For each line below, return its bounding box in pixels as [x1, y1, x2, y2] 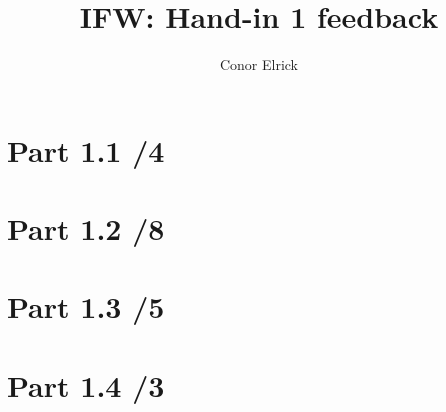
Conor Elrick [219, 54, 299, 75]
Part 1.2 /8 [7, 208, 165, 249]
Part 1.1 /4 [7, 129, 165, 170]
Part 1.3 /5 [7, 286, 165, 327]
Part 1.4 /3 [7, 364, 165, 405]
